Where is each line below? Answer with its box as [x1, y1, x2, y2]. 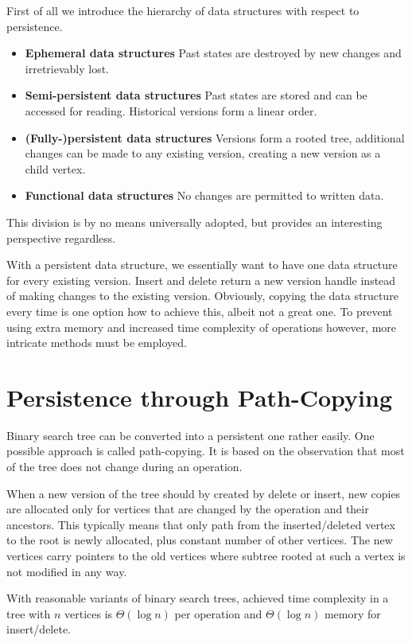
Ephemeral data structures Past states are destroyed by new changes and [25, 45, 402, 61]
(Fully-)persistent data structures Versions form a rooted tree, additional [25, 129, 405, 146]
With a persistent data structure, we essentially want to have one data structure [6, 256, 398, 273]
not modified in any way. [6, 563, 127, 579]
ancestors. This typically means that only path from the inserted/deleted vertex [6, 516, 395, 532]
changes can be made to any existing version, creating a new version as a [25, 145, 381, 162]
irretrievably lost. [25, 60, 110, 76]
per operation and [174, 605, 262, 622]
